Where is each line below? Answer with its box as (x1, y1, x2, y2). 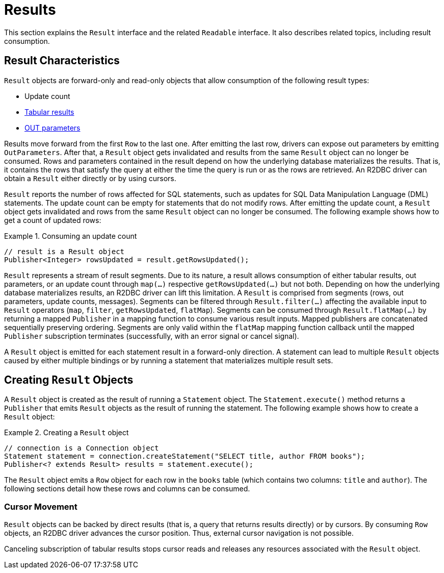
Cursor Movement (4, 501, 77, 512)
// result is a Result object (4, 247, 125, 256)
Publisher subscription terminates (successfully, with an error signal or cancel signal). (4, 331, 299, 340)
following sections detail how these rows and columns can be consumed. (4, 484, 250, 493)
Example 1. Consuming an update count (4, 231, 137, 240)
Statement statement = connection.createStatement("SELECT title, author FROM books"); (4, 452, 365, 461)
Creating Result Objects (4, 373, 134, 387)
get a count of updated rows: (4, 215, 101, 225)
